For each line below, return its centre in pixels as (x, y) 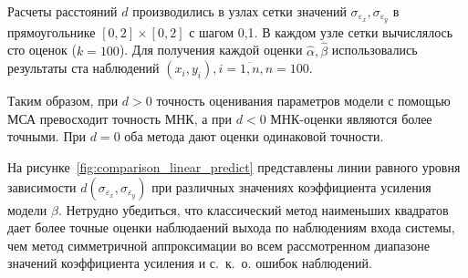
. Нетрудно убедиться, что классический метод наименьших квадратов (253, 209)
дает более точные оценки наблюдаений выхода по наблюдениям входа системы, (231, 227)
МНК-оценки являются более (351, 118)
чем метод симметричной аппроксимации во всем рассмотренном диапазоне (218, 245)
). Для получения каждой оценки (211, 50)
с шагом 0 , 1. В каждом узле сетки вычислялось (321, 31)
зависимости (42, 186)
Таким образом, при (63, 101)
